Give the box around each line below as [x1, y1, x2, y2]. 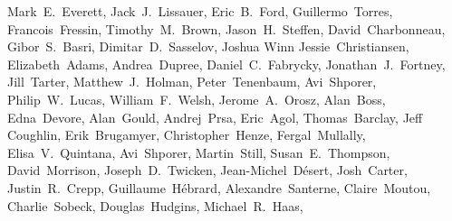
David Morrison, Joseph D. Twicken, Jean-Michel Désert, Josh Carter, [7, 161, 408, 180]
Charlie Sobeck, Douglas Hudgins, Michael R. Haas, [7, 196, 303, 215]
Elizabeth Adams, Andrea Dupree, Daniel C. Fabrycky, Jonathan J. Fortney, [7, 54, 446, 73]
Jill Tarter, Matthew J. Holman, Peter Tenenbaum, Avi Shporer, [7, 72, 377, 91]
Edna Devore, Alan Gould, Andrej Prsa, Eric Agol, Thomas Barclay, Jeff [7, 107, 423, 126]
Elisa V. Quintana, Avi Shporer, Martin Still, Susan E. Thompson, [7, 143, 390, 161]
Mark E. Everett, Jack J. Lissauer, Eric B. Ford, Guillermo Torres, [7, 2, 393, 20]
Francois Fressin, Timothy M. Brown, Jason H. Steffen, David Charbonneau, [7, 19, 446, 38]
